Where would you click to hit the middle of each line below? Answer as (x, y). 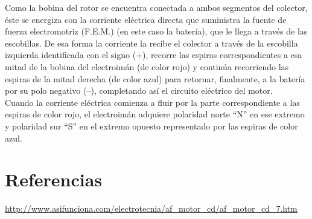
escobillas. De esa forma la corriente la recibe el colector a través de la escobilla (151, 43)
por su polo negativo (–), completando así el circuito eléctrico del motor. (139, 90)
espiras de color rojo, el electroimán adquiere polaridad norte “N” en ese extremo (155, 114)
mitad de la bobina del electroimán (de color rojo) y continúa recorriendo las (147, 66)
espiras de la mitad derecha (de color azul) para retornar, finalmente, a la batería (155, 78)
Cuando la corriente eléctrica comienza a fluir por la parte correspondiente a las (152, 102)
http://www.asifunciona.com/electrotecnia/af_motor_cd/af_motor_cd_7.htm (151, 208)
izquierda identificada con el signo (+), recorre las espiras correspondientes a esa (154, 55)
